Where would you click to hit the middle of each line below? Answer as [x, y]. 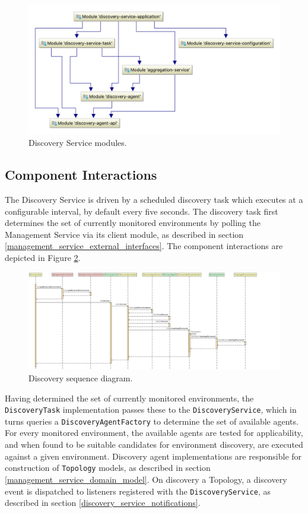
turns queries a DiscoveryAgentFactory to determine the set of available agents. [152, 421]
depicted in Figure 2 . [43, 257]
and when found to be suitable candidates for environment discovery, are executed [154, 445]
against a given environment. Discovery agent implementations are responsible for [153, 456]
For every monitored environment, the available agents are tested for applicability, [154, 433]
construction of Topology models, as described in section [108, 468]
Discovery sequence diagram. [81, 377]
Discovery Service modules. [78, 143]
